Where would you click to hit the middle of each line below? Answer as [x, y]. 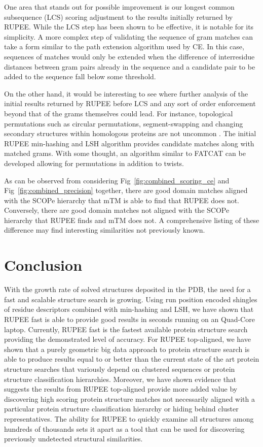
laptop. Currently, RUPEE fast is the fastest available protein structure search [126, 329]
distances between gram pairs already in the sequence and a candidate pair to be [130, 66]
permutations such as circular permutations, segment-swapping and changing [124, 123]
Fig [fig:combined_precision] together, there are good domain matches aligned [126, 190]
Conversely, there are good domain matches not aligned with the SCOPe [117, 210]
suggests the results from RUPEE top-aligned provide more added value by [121, 389]
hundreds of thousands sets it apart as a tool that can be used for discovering [124, 428]
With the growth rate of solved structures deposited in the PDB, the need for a [127, 289]
